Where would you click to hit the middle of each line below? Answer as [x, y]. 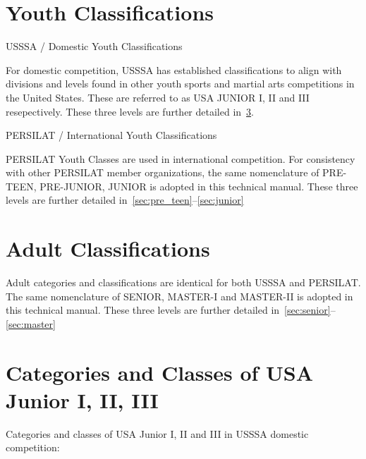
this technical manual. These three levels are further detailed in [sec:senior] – [171, 310]
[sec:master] [31, 323]
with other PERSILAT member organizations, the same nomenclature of [163, 172]
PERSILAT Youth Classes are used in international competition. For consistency [181, 158]
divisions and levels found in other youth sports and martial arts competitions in [180, 84]
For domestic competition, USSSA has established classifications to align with [174, 69]
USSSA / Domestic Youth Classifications [94, 46]
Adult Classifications [108, 249]
